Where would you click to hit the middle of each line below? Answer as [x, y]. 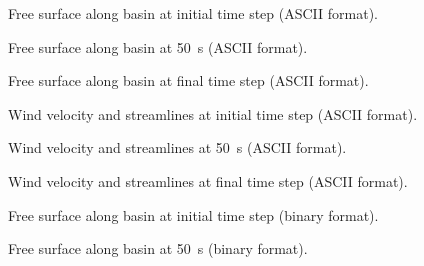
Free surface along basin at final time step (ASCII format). [188, 80]
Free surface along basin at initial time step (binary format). [193, 214]
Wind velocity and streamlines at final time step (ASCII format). [208, 180]
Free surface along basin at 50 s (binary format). [158, 248]
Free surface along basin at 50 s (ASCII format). [158, 46]
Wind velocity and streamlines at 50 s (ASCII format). [177, 147]
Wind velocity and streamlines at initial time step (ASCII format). [213, 113]
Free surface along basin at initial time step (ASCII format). [193, 13]
